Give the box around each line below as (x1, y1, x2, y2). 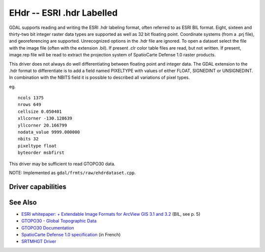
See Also (9, 198, 37, 206)
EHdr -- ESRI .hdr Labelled (9, 7, 118, 18)
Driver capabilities (9, 182, 67, 191)
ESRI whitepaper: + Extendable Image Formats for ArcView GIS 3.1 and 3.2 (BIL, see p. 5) (21, 211, 201, 217)
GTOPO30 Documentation (21, 225, 75, 230)
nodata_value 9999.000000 (18, 129, 80, 135)
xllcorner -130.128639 (18, 116, 73, 121)
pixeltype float (18, 143, 57, 149)
